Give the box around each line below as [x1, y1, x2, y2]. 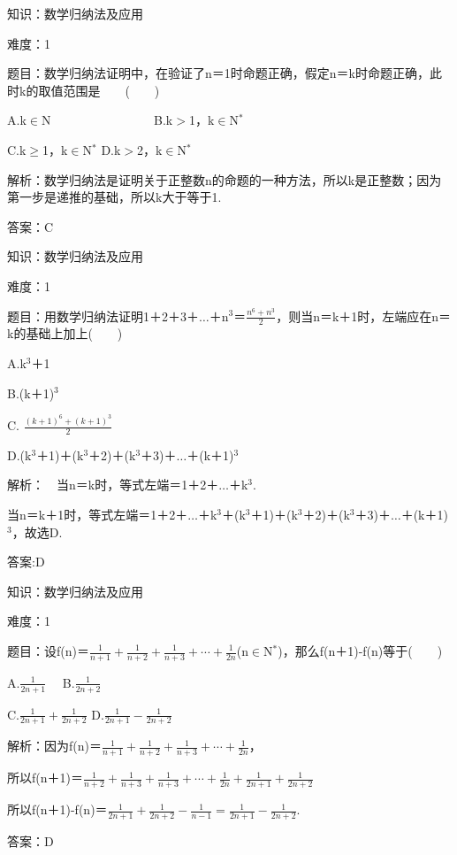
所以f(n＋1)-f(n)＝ [7, 800, 108, 819]
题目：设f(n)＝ [7, 642, 89, 659]
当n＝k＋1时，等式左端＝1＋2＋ [7, 505, 188, 524]
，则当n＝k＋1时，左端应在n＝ [276, 306, 452, 325]
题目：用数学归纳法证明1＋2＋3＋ [7, 306, 199, 325]
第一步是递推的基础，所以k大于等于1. [7, 188, 222, 206]
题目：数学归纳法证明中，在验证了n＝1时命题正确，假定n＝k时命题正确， [7, 64, 430, 82]
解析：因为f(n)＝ [7, 736, 102, 755]
